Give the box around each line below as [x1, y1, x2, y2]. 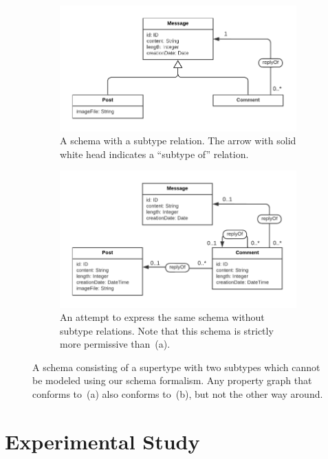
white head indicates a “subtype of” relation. [60, 146, 249, 161]
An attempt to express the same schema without [60, 310, 265, 324]
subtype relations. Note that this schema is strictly [60, 323, 274, 337]
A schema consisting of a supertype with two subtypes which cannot [32, 359, 320, 374]
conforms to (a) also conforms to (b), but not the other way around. [32, 387, 323, 401]
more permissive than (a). [60, 337, 171, 351]
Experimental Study [5, 427, 200, 455]
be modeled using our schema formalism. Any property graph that [32, 373, 312, 388]
